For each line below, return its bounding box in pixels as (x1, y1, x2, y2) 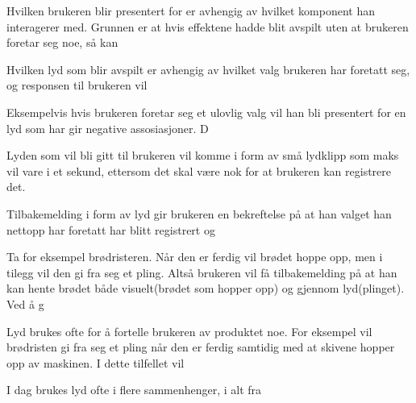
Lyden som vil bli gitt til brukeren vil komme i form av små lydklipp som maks (6, 147, 399, 164)
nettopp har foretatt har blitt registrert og (6, 221, 215, 238)
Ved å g (6, 295, 44, 312)
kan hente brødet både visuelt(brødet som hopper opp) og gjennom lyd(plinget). (6, 280, 405, 297)
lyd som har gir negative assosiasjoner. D (6, 119, 209, 136)
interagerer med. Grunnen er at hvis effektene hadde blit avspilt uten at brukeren (6, 18, 409, 35)
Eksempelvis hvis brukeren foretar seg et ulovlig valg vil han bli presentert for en (6, 103, 406, 120)
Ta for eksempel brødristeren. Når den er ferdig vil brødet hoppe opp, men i (6, 248, 383, 265)
